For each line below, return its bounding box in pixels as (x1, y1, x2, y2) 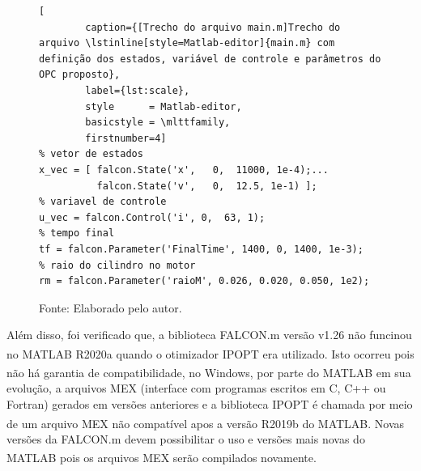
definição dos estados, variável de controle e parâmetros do (39, 53, 381, 65)
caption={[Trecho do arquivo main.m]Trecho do (85, 21, 341, 33)
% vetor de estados (39, 148, 143, 160)
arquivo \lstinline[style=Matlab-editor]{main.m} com (39, 37, 335, 49)
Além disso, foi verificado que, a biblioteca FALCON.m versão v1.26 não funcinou (6, 326, 412, 343)
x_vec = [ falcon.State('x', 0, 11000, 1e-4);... (39, 163, 329, 176)
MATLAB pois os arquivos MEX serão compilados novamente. (6, 449, 317, 466)
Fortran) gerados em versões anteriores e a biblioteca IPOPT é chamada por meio (6, 395, 413, 412)
